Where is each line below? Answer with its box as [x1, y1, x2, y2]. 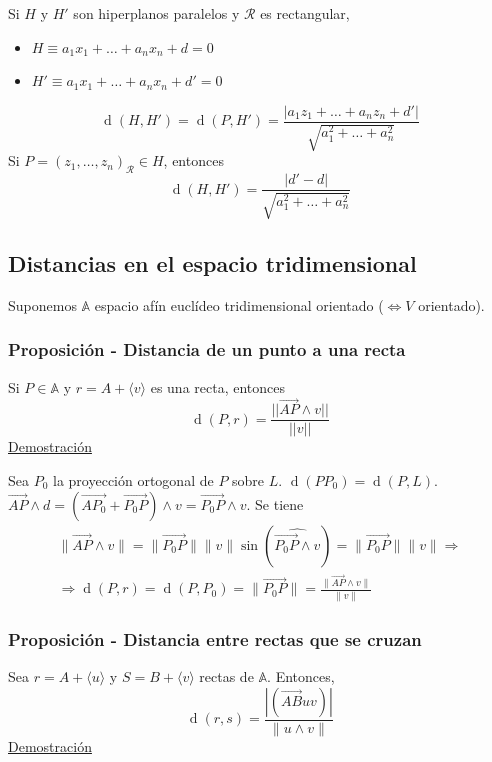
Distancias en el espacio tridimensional [8, 247, 417, 278]
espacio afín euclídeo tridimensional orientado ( [94, 294, 384, 315]
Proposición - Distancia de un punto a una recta [8, 337, 406, 362]
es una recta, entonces [150, 376, 286, 397]
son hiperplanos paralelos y [73, 3, 240, 23]
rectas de [199, 666, 254, 687]
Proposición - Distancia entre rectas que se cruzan [8, 626, 422, 651]
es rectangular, [260, 3, 350, 23]
